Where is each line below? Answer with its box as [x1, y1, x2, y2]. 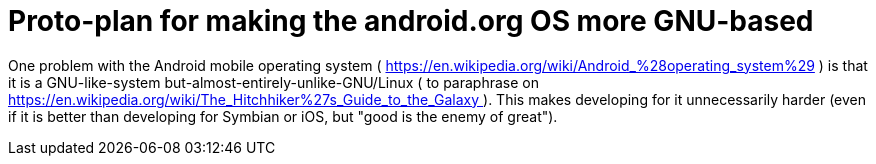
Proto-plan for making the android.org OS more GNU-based [8, 4, 814, 38]
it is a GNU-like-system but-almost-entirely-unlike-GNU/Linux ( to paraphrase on [8, 73, 540, 91]
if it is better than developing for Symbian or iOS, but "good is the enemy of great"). [8, 107, 558, 125]
